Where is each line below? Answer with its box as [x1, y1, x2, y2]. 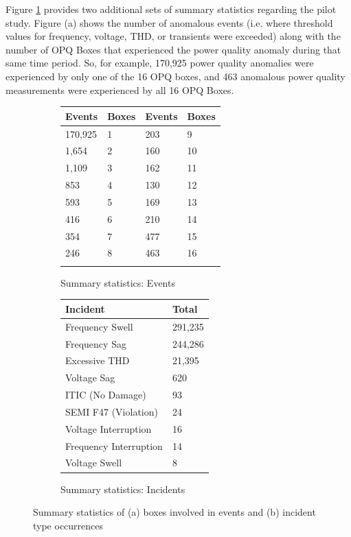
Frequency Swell [65, 319, 133, 333]
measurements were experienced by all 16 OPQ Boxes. [5, 82, 234, 97]
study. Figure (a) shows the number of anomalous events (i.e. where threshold [5, 15, 333, 29]
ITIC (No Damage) [65, 387, 146, 402]
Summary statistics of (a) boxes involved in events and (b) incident [33, 505, 316, 519]
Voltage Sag [65, 370, 115, 385]
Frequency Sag [65, 336, 126, 350]
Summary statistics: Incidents [60, 481, 185, 496]
